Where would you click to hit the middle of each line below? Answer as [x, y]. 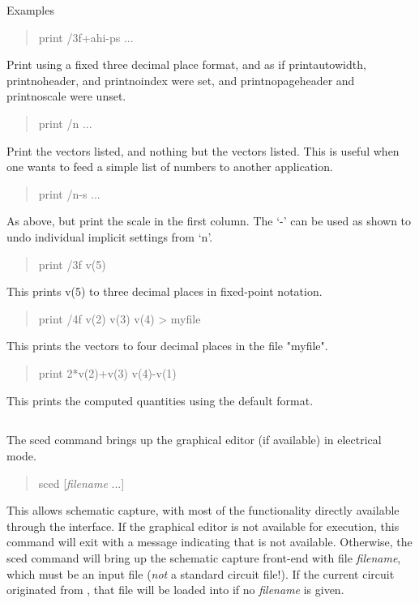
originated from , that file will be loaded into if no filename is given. [175, 590]
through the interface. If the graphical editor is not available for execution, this [203, 526]
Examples [30, 10]
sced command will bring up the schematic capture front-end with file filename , [204, 558]
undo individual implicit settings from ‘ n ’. [110, 236]
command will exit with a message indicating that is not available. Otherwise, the [209, 542]
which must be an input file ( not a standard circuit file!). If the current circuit [201, 573]
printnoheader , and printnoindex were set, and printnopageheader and [181, 80]
